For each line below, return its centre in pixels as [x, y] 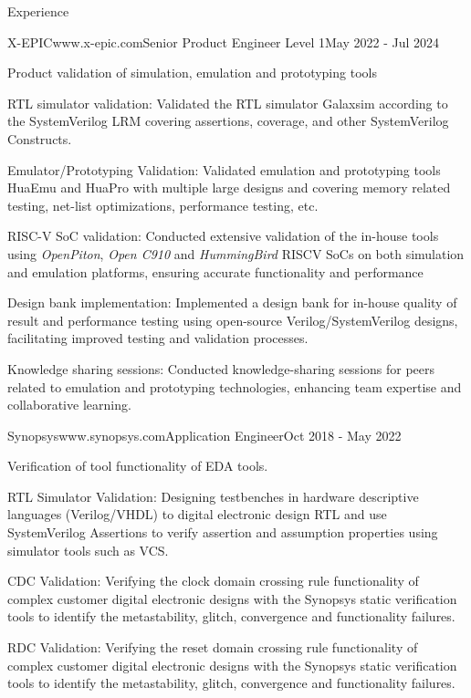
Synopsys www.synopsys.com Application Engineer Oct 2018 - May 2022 [204, 435]
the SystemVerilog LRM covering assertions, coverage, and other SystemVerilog [228, 121]
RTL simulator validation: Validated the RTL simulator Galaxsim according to [228, 103]
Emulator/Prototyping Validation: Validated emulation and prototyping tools [224, 169]
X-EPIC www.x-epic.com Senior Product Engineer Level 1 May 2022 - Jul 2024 [224, 42]
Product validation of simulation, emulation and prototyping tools [192, 73]
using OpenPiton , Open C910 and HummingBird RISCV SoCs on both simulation [236, 253]
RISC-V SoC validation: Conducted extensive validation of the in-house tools [223, 236]
